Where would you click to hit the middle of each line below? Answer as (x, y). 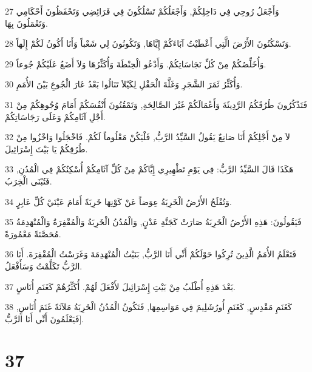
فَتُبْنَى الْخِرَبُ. (29, 181)
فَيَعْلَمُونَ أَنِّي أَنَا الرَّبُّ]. (45, 318)
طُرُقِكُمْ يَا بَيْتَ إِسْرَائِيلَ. (46, 148)
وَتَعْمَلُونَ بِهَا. (26, 23)
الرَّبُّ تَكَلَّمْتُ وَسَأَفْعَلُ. (44, 265)
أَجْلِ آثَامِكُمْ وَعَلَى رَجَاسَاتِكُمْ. (55, 116)
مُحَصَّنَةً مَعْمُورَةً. (33, 233)
